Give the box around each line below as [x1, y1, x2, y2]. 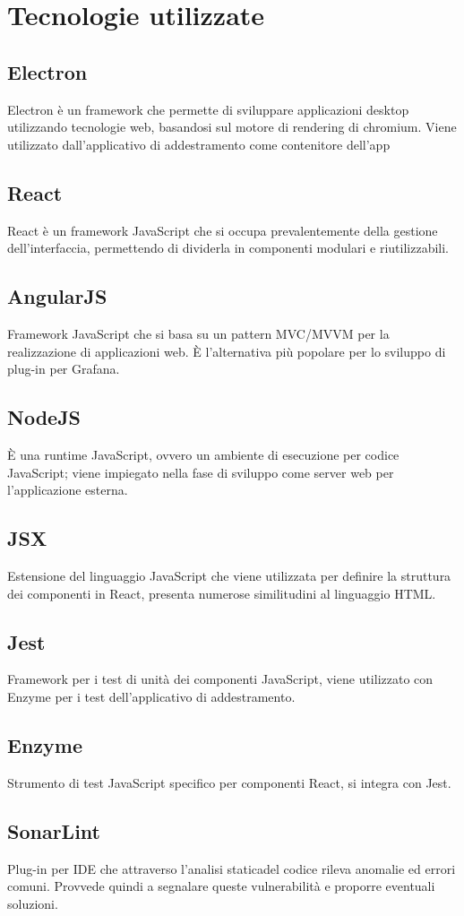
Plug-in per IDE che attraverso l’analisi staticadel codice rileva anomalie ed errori [7, 859, 456, 877]
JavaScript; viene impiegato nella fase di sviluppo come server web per [7, 462, 394, 481]
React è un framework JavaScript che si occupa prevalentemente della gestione [7, 220, 438, 239]
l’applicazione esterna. [7, 480, 128, 499]
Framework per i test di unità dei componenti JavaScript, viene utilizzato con [7, 670, 434, 688]
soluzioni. [7, 894, 58, 912]
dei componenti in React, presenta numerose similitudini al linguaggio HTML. [7, 583, 436, 602]
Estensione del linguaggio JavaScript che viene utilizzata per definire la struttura [7, 566, 451, 584]
